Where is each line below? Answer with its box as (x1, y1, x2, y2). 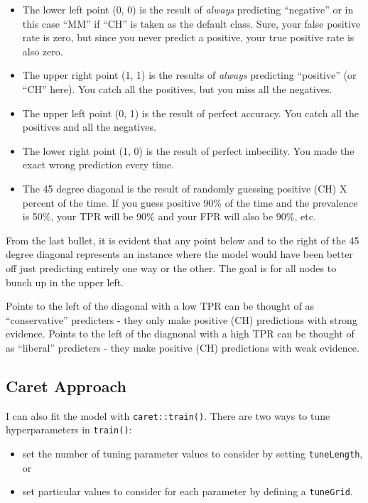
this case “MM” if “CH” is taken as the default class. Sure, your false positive (22, 16, 361, 31)
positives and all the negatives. (22, 119, 156, 134)
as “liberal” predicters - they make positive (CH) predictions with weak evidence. (6, 340, 359, 355)
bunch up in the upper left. (6, 274, 124, 289)
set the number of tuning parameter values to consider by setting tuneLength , (22, 445, 363, 460)
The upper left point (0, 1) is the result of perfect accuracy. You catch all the (22, 105, 359, 120)
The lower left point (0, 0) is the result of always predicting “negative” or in (22, 2, 354, 16)
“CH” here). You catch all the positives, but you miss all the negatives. (22, 81, 332, 96)
